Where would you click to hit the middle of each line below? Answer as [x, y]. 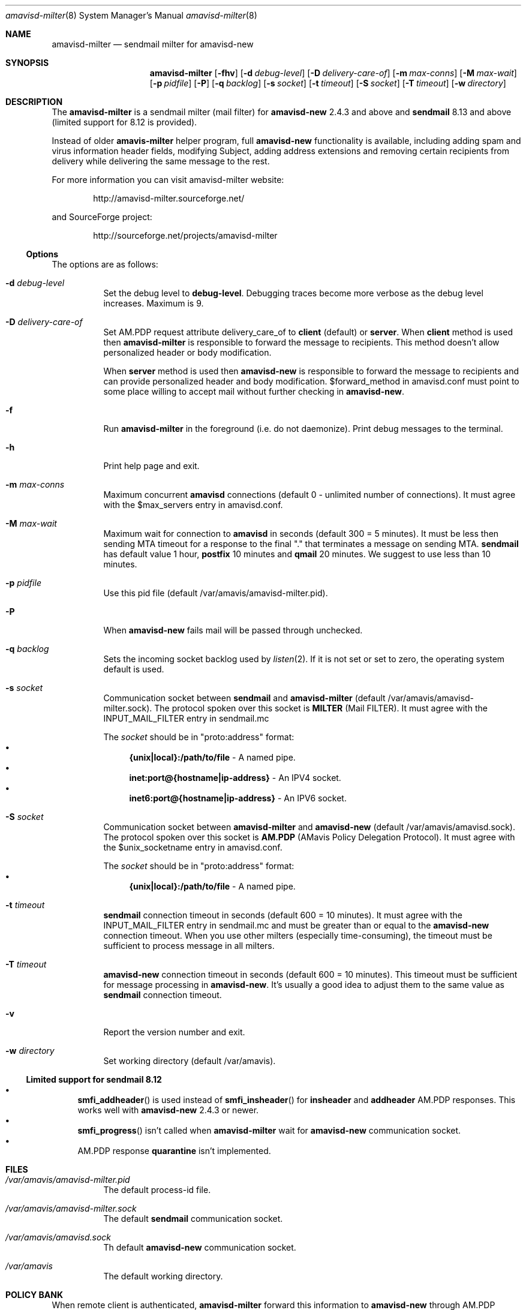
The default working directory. [163, 1276]
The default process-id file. [157, 1190]
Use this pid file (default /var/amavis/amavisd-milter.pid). [216, 593]
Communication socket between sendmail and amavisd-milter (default [244, 698]
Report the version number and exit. [174, 1032]
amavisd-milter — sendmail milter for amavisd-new [153, 44]
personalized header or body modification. [187, 352]
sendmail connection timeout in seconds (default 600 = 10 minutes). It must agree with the [283, 915]
